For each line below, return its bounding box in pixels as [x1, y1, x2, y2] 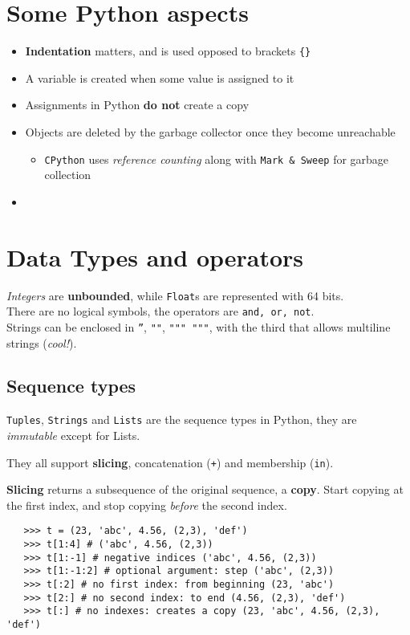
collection [44, 166, 91, 183]
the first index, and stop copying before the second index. [6, 496, 287, 513]
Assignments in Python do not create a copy [25, 96, 250, 113]
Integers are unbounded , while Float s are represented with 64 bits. [6, 287, 344, 303]
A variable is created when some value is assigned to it [25, 69, 294, 86]
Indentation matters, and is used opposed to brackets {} [25, 43, 311, 59]
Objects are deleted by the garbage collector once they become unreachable [25, 123, 396, 140]
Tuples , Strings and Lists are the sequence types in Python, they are [6, 411, 357, 428]
